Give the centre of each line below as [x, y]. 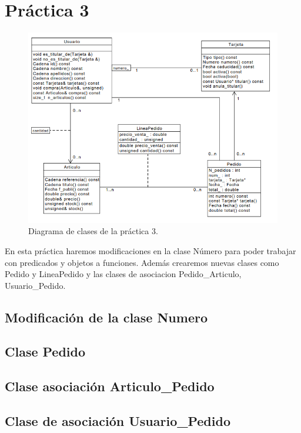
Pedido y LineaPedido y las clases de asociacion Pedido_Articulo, [123, 274]
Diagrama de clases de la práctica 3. [93, 231]
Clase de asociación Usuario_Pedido [118, 421]
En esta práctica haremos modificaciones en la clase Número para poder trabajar [150, 250]
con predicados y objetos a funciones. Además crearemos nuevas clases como [142, 262]
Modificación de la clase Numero [106, 317]
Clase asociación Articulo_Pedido [110, 386]
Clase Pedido [45, 352]
